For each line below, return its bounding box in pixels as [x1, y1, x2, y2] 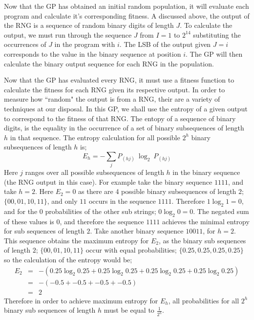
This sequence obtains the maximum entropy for [4, 235, 149, 245]
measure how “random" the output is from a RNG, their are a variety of [4, 94, 220, 104]
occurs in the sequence [88, 196, 156, 206]
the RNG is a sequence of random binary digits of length [4, 20, 174, 30]
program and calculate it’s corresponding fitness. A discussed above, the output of [4, 10, 250, 21]
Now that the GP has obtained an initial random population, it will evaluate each [4, 1, 249, 11]
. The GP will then [186, 48, 243, 59]
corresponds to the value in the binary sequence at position [4, 48, 181, 59]
